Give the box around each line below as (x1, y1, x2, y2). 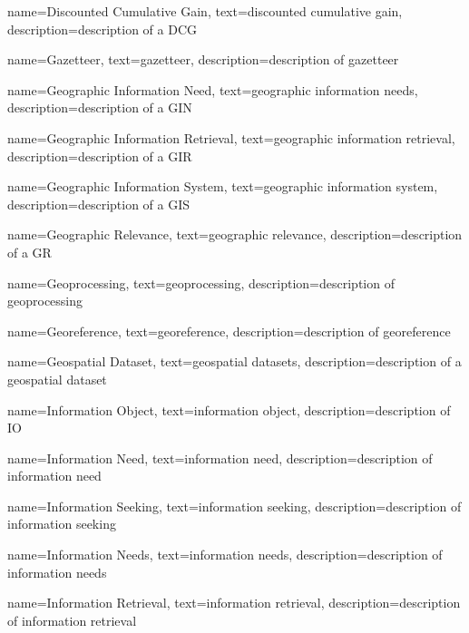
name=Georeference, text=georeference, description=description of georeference (7, 321, 451, 340)
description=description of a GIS (7, 194, 191, 213)
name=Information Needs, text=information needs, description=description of (7, 545, 443, 564)
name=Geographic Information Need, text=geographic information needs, (7, 80, 418, 99)
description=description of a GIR (7, 146, 192, 165)
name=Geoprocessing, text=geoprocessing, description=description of (7, 273, 395, 292)
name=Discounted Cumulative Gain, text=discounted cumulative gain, (7, 2, 403, 20)
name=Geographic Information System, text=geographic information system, (7, 177, 438, 196)
